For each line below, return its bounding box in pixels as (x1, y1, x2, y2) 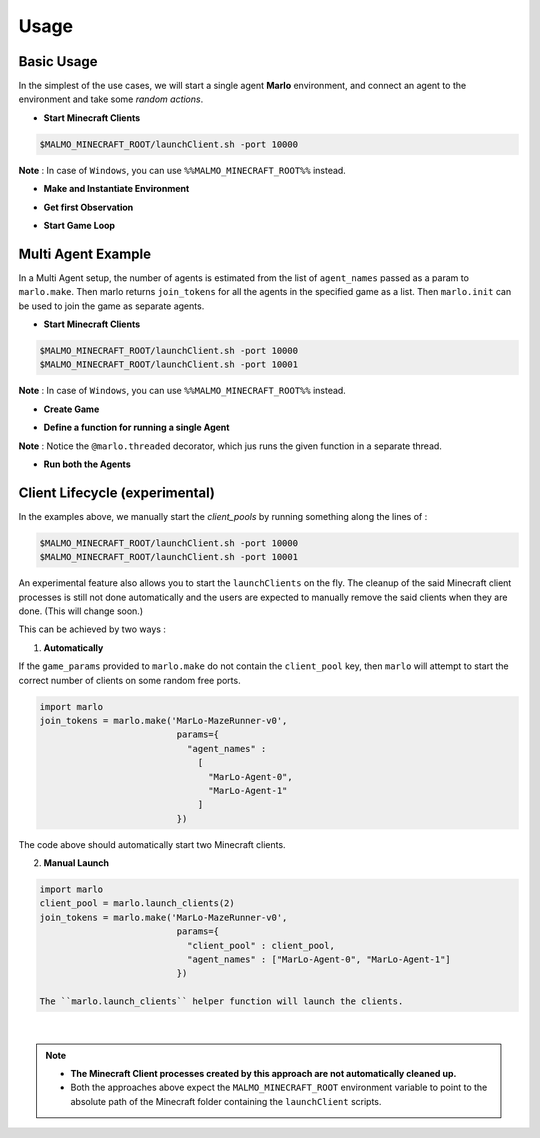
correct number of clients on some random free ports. (18, 674, 241, 686)
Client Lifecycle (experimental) (18, 484, 215, 501)
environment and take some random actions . (18, 93, 204, 105)
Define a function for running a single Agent (43, 421, 230, 434)
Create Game (43, 403, 100, 415)
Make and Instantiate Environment (43, 183, 190, 195)
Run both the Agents (43, 458, 131, 470)
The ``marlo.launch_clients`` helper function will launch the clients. (39, 996, 404, 1007)
